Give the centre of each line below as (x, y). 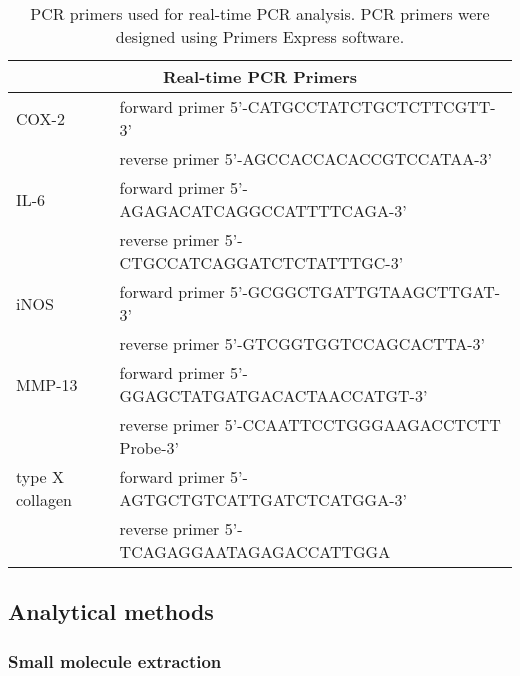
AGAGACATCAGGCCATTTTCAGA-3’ (263, 210)
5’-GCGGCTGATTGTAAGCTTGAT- (365, 291)
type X (40, 476)
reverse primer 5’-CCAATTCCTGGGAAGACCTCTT (310, 424)
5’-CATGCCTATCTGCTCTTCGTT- (362, 106)
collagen (44, 499)
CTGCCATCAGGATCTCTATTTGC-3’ (261, 262)
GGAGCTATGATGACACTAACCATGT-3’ (273, 395)
